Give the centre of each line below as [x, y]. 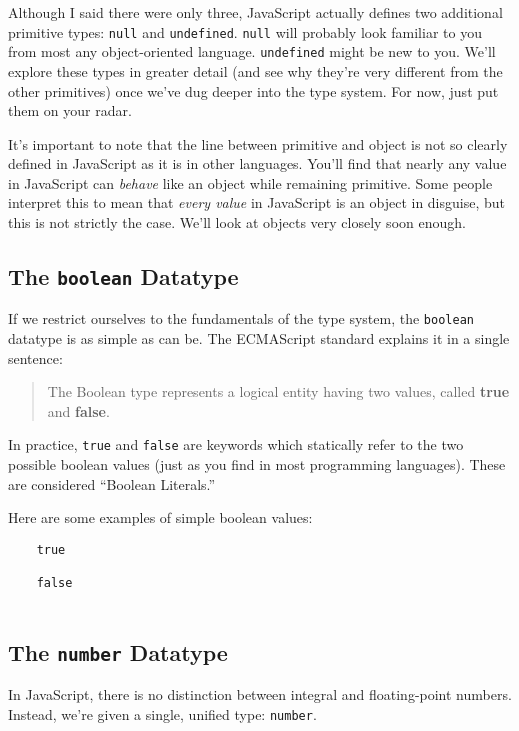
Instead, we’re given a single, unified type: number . [162, 713]
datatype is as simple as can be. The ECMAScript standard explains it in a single [259, 338]
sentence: [35, 357]
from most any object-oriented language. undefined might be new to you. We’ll [252, 51]
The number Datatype [118, 651]
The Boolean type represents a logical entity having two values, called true [278, 391]
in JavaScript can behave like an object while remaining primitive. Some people [250, 182]
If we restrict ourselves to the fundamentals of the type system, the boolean [241, 318]
